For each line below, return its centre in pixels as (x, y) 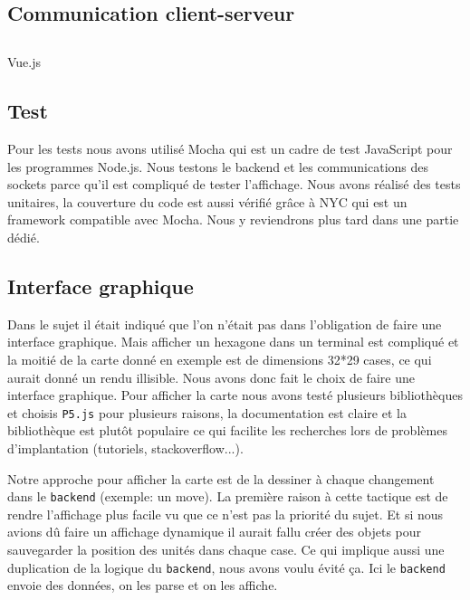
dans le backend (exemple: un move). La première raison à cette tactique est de (228, 496)
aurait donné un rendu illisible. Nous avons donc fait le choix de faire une (211, 377)
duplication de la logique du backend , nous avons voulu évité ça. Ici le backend (226, 567)
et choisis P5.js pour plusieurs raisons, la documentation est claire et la (207, 412)
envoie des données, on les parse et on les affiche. (143, 585)
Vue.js (24, 62)
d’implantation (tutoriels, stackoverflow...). (125, 448)
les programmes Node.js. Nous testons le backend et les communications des (218, 166)
